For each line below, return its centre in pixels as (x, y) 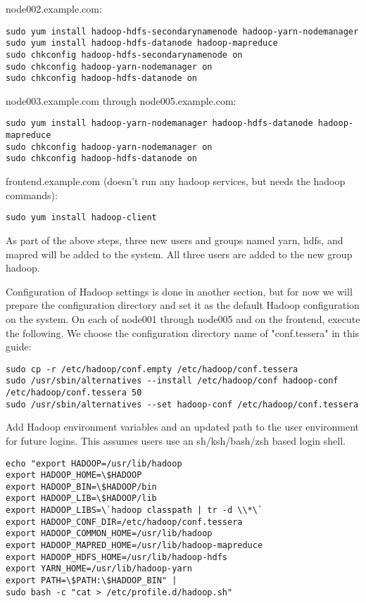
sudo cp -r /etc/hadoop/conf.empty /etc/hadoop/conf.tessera (152, 369)
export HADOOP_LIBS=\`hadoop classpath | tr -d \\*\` (134, 510)
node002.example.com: (54, 8)
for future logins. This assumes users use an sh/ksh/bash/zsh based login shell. (176, 440)
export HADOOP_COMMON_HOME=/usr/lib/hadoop (109, 534)
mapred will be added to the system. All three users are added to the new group (179, 254)
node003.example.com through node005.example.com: (121, 100)
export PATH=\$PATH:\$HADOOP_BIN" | (91, 581)
